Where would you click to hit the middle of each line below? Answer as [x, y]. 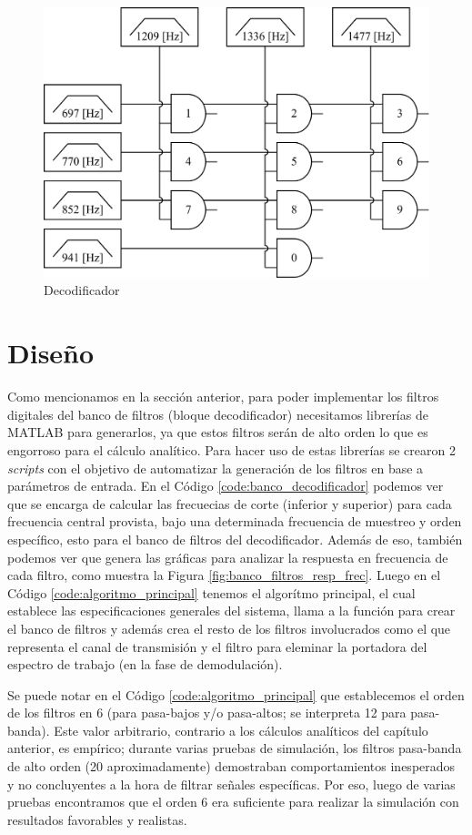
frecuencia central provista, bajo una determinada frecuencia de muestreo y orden [235, 521]
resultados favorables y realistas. [97, 819]
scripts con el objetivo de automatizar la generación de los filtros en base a [216, 468]
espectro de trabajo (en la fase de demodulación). [145, 664]
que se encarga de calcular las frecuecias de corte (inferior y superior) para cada [230, 503]
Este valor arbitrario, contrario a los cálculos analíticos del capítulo [241, 730]
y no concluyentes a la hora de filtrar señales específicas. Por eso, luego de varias [231, 784]
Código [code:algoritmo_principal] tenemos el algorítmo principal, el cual [211, 592]
